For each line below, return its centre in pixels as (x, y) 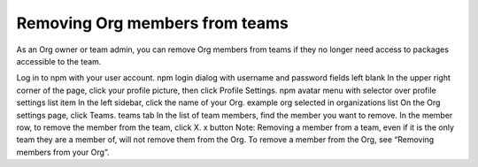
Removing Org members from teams (153, 23)
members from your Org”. (63, 152)
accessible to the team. (59, 61)
